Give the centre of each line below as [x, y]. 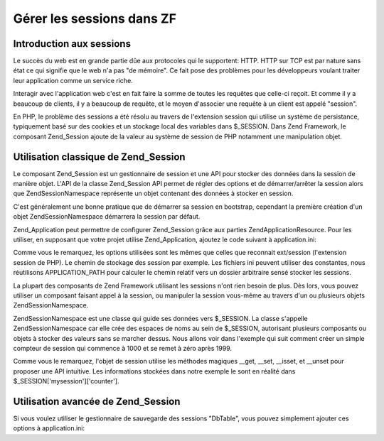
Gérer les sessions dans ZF [95, 18]
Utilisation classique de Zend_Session [99, 157]
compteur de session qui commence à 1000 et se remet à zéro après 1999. [123, 348]
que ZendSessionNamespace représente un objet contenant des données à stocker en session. [153, 194]
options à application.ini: [49, 428]
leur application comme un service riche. [73, 80]
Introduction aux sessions [72, 44]
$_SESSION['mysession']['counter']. [66, 381]
